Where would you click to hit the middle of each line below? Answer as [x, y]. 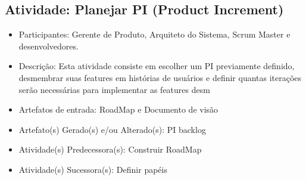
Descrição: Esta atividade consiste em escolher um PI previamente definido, [157, 66]
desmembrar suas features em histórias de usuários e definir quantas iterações [160, 77]
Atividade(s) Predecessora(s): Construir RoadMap [110, 149]
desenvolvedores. [49, 46]
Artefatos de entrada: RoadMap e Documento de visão [118, 109]
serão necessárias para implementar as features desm [114, 89]
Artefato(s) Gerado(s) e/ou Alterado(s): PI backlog [112, 129]
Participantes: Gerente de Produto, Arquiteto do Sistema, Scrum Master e [154, 34]
